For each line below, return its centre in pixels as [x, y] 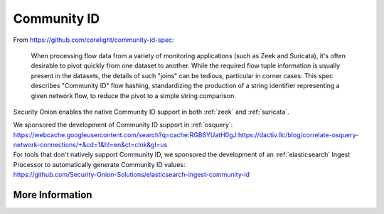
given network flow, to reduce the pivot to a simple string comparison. [133, 95]
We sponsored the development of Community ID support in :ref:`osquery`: [123, 125]
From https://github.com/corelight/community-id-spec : [94, 40]
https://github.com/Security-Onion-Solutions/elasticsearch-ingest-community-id [132, 175]
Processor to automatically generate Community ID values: [99, 164]
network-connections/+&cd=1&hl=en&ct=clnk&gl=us [90, 145]
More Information [53, 195]
